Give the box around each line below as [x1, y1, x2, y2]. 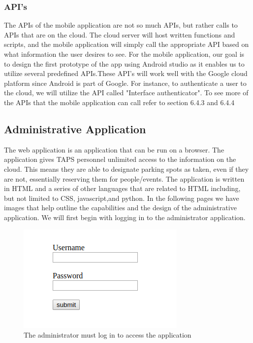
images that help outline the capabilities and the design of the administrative [4, 202, 237, 213]
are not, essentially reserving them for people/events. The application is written [4, 173, 245, 184]
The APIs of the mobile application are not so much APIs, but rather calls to [4, 20, 238, 30]
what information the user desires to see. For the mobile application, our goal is [4, 49, 245, 59]
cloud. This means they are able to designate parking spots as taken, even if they [4, 163, 249, 174]
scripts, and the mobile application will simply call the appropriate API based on [4, 39, 249, 49]
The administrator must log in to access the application [24, 330, 191, 340]
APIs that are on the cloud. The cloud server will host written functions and [4, 29, 235, 39]
